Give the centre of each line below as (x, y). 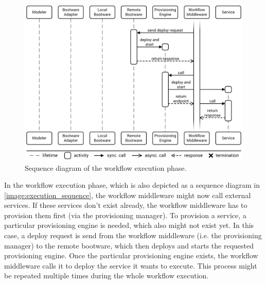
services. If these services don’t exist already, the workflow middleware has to (126, 205)
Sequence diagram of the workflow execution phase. (106, 167)
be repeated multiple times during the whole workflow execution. (107, 276)
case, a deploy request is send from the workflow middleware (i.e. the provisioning (133, 235)
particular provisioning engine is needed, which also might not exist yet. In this (129, 225)
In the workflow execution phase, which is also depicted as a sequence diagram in (132, 185)
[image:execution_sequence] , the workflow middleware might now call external (128, 195)
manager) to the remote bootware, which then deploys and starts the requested (129, 245)
